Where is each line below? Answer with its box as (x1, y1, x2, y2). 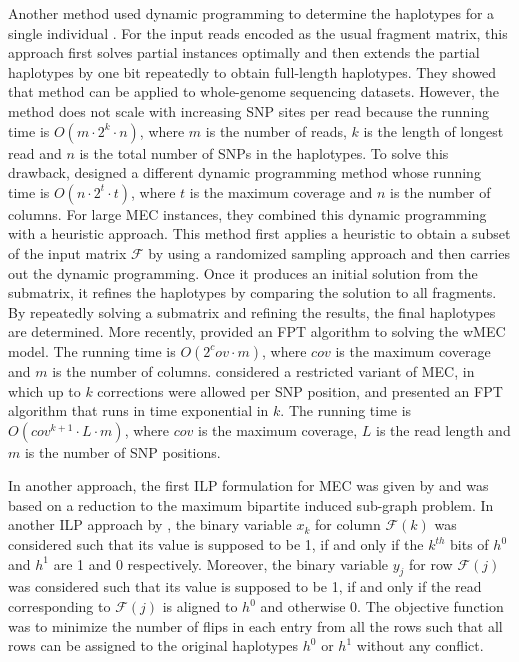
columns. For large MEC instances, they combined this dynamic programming (8, 203, 487, 224)
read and (8, 142, 62, 163)
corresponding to (8, 596, 111, 617)
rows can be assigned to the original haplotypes (8, 635, 299, 656)
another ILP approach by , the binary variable (8, 514, 292, 535)
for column (314, 514, 381, 535)
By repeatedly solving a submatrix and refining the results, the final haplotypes (8, 301, 496, 322)
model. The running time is (8, 340, 176, 361)
